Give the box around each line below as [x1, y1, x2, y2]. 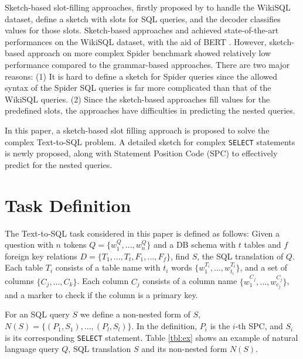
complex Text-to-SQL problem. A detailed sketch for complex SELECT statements [5, 135, 295, 148]
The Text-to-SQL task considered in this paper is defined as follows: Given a [5, 227, 280, 239]
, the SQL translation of [197, 249, 284, 262]
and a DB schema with [154, 238, 236, 251]
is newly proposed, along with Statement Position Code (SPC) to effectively [5, 147, 278, 159]
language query [5, 343, 59, 355]
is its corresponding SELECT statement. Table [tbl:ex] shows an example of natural [5, 331, 298, 343]
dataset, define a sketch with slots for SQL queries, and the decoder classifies [5, 12, 281, 25]
